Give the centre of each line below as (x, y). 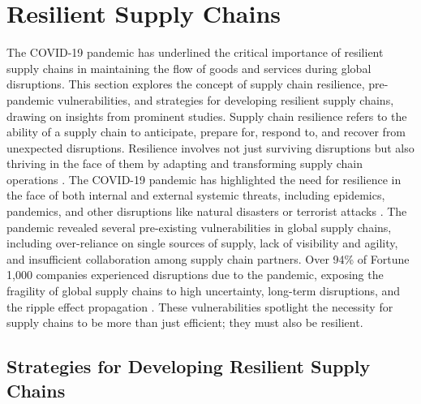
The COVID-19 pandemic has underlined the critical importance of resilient (195, 52)
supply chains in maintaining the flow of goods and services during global (189, 68)
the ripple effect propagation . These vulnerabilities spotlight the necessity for (200, 306)
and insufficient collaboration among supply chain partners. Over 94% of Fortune (208, 258)
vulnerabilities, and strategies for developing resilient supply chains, (226, 99)
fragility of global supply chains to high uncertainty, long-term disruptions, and (204, 291)
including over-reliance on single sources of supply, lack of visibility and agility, (202, 243)
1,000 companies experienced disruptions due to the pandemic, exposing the (195, 275)
